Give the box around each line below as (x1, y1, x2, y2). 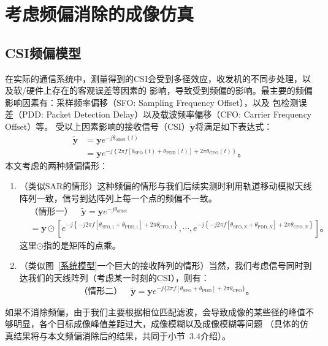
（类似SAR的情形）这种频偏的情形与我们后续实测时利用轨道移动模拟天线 (19, 179, 312, 192)
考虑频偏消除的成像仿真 (5, 1, 194, 26)
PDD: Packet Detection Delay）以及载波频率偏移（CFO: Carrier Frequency (21, 108, 312, 121)
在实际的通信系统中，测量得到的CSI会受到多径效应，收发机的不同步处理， (5, 72, 302, 85)
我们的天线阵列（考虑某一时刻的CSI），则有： (28, 271, 210, 284)
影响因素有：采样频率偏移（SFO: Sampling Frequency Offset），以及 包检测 (5, 96, 299, 108)
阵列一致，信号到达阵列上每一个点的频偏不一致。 (19, 191, 217, 204)
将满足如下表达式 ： (195, 119, 273, 132)
